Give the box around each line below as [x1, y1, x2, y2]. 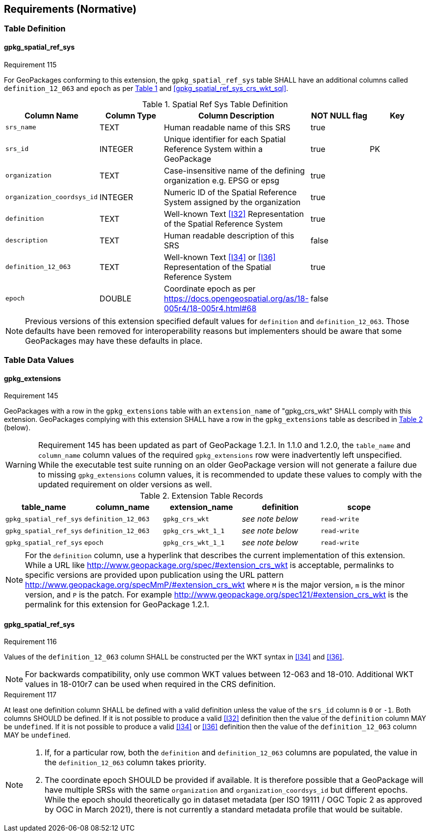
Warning [5, 460, 36, 470]
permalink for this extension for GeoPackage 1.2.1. [25, 599, 210, 610]
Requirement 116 [4, 637, 57, 646]
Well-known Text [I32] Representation [164, 209, 304, 219]
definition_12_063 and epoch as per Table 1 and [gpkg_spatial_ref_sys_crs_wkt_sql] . [4, 84, 289, 92]
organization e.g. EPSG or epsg [164, 175, 279, 185]
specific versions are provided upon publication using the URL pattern [25, 570, 284, 580]
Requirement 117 [4, 690, 56, 699]
